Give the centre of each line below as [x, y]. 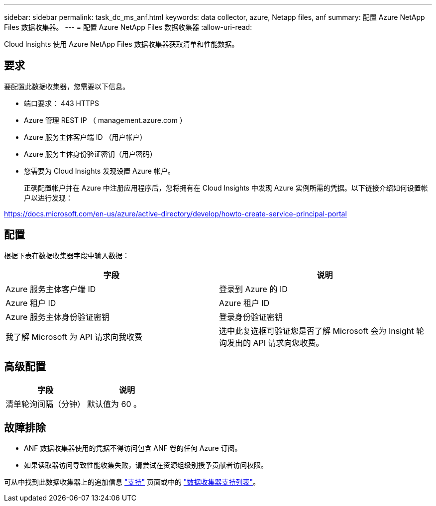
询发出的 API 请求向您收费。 [272, 343]
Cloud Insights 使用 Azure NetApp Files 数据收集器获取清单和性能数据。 [121, 44]
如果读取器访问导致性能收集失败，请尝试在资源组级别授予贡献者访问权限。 [146, 465]
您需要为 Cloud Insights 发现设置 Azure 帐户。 [99, 171]
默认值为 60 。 [114, 404]
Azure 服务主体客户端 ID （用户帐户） [85, 137]
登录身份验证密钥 [251, 317]
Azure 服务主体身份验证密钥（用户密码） [90, 154]
